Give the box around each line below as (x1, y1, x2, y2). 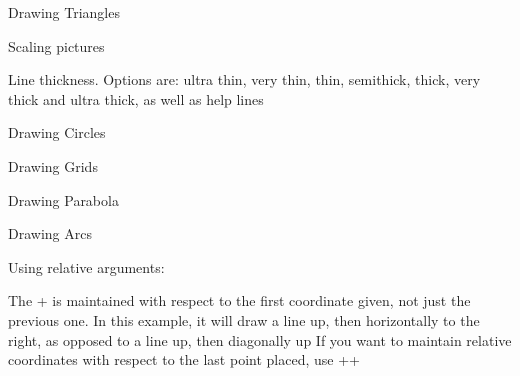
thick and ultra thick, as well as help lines (8, 88, 264, 109)
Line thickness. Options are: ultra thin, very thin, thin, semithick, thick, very (8, 69, 481, 90)
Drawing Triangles (8, 2, 120, 22)
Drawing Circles (8, 122, 106, 143)
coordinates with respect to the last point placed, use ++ (8, 349, 360, 370)
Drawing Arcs (8, 223, 92, 244)
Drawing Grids (8, 155, 98, 176)
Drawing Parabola (8, 189, 119, 210)
